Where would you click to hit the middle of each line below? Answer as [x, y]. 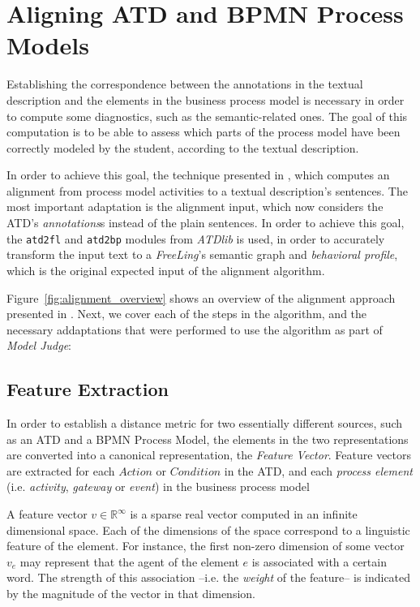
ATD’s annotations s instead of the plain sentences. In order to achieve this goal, [206, 223]
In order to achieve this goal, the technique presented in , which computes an [198, 175]
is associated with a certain [319, 561]
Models [48, 45]
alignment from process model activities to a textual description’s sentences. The [207, 190]
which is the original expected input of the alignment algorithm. [166, 270]
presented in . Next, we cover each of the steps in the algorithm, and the [187, 314]
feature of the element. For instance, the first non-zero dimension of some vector [206, 546]
